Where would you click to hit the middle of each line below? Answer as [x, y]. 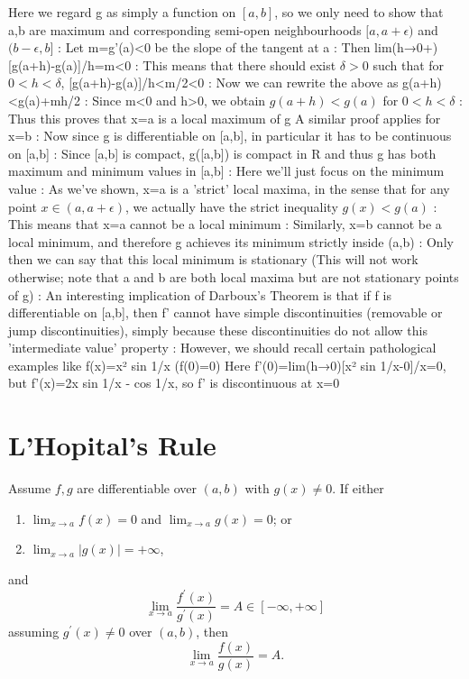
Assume [30, 488]
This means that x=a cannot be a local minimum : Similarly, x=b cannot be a [225, 224]
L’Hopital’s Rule [112, 445]
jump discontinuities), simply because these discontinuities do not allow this [218, 330]
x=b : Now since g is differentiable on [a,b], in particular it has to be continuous [230, 136]
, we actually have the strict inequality [232, 206]
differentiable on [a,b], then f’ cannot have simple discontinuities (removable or [225, 312]
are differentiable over [137, 488]
